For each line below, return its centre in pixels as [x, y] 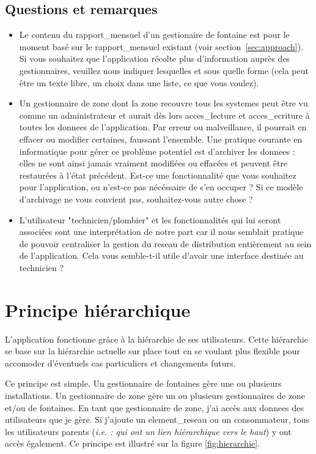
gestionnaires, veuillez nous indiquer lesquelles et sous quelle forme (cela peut [164, 70]
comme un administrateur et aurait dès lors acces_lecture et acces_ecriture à [164, 115]
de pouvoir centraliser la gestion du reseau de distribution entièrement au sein [165, 243]
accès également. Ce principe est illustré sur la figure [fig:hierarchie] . [133, 443]
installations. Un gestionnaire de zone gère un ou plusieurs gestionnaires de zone [155, 395]
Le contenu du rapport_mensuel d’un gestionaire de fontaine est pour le [154, 35]
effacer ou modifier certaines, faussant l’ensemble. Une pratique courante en [161, 139]
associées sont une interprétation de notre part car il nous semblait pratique [161, 232]
